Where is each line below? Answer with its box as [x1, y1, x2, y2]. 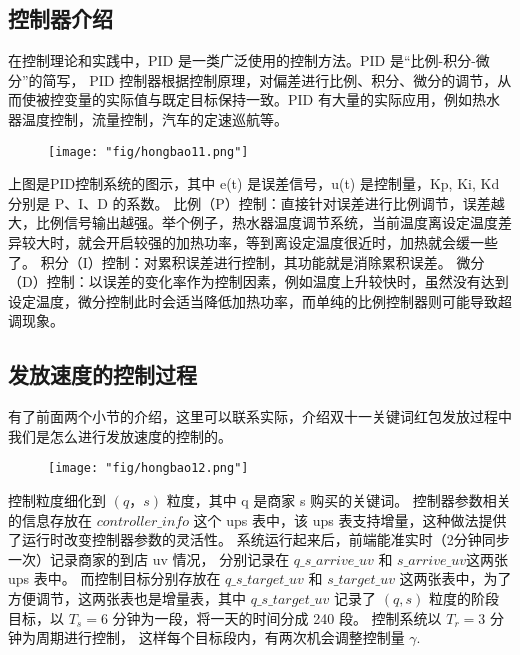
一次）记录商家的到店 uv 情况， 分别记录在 [8, 548, 290, 569]
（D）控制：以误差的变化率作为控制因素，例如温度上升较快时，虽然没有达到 [8, 271, 509, 292]
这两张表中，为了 [399, 568, 512, 589]
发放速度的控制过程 [8, 359, 197, 390]
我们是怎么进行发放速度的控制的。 [8, 425, 232, 446]
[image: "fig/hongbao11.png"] [48, 144, 249, 159]
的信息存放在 [8, 509, 92, 530]
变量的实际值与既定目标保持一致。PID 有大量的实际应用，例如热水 [63, 89, 500, 110]
